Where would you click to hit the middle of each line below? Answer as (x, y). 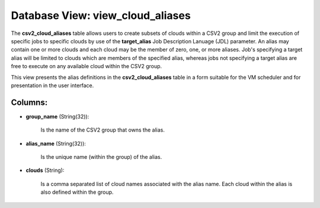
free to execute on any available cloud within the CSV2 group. (87, 66)
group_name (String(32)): (57, 116)
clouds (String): (45, 170)
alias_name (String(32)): (56, 143)
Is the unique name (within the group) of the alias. (101, 156)
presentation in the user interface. (52, 85)
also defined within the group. (77, 192)
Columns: (29, 102)
